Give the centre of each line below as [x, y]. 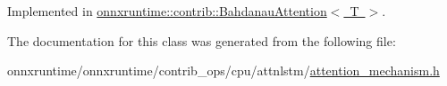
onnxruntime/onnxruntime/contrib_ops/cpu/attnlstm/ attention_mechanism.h [223, 70]
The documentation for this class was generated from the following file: [202, 40]
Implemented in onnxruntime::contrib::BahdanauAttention [167, 11]
